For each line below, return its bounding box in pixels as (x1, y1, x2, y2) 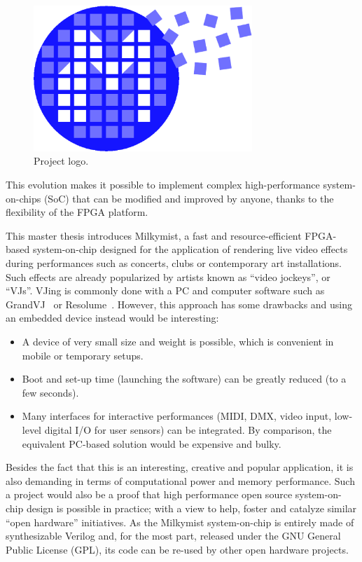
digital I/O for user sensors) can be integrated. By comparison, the (44, 422, 332, 437)
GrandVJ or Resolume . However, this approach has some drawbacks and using (6, 296, 353, 311)
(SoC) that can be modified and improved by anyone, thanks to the (43, 191, 334, 205)
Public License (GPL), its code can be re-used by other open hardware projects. (6, 542, 349, 556)
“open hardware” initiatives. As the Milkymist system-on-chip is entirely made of (6, 514, 354, 529)
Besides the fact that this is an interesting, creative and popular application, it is (6, 460, 354, 474)
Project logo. (34, 153, 89, 168)
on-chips (6, 191, 41, 205)
